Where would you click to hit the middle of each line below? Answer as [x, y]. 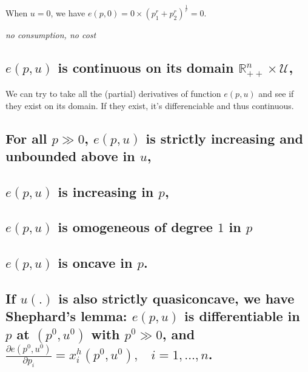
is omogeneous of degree [135, 227]
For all [26, 138]
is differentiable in [242, 316]
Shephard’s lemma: [66, 316]
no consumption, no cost [51, 35]
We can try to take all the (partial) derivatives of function [113, 93]
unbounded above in [70, 155]
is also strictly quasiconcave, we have [176, 298]
